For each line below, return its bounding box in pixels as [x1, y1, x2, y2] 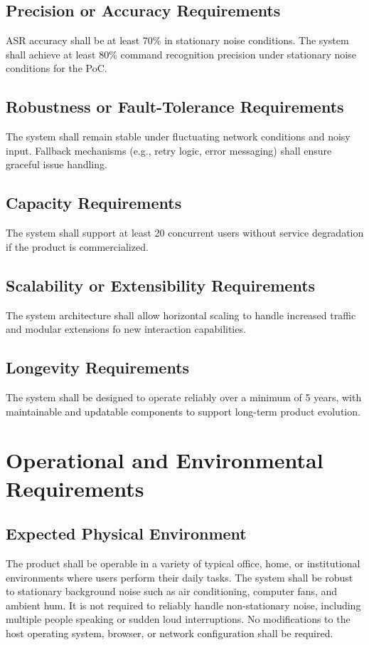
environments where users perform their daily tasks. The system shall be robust [6, 569, 353, 584]
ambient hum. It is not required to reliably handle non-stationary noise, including [6, 597, 361, 612]
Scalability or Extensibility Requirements [6, 274, 316, 296]
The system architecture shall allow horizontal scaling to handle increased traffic [6, 307, 356, 322]
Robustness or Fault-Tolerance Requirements [6, 96, 344, 118]
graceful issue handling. [6, 157, 107, 172]
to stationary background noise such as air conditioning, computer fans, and [6, 584, 338, 599]
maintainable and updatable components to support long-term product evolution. [6, 403, 360, 418]
